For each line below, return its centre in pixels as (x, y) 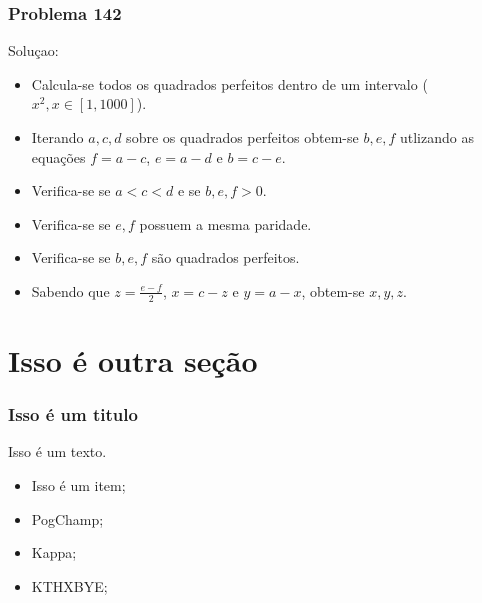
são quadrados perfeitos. (225, 257)
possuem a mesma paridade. (225, 223)
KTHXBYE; (69, 585)
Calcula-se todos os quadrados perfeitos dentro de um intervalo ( (229, 83)
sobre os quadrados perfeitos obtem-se (242, 137)
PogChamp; (67, 518)
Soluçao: (33, 50)
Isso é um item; (78, 484)
